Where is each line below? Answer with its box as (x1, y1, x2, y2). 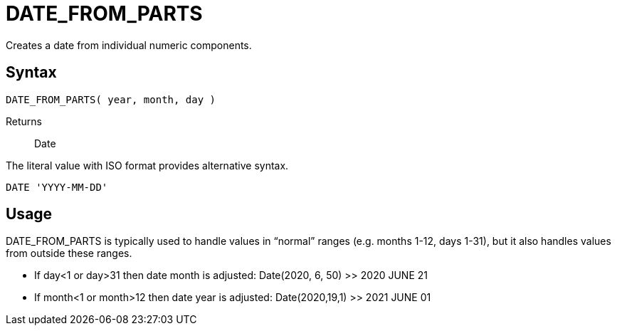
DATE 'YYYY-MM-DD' (6, 181, 108, 193)
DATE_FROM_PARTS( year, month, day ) (6, 93, 216, 105)
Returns (6, 115, 42, 127)
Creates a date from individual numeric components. (6, 38, 252, 51)
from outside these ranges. (6, 247, 132, 260)
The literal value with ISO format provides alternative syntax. (6, 159, 289, 172)
